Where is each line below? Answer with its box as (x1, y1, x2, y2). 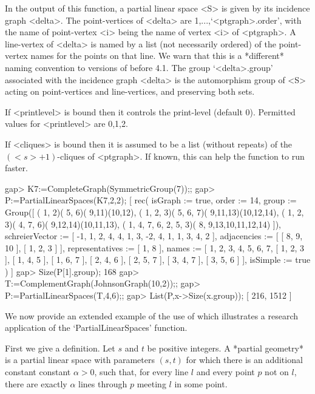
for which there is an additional (186, 353, 303, 366)
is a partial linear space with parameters (5, 353, 155, 366)
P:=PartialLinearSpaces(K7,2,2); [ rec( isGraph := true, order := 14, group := (5, 194, 297, 206)
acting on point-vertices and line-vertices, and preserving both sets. (5, 85, 255, 98)
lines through (78, 377, 127, 390)
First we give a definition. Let (5, 341, 115, 354)
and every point (196, 365, 255, 378)
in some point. (174, 377, 228, 390)
